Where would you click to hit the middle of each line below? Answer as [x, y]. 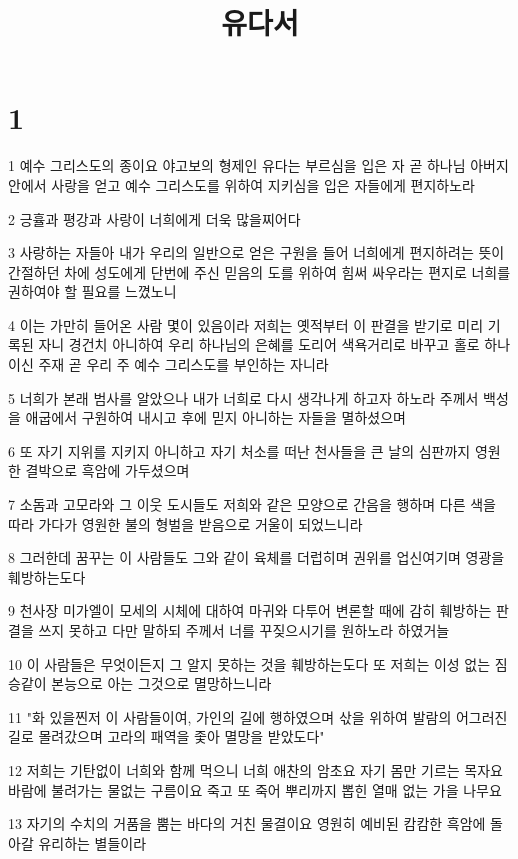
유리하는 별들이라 [92, 842]
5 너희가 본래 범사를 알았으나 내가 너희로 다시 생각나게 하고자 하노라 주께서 [243, 397]
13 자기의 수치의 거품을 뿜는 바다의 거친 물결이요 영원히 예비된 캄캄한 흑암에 [247, 823]
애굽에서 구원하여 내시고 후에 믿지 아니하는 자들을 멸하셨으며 [215, 417]
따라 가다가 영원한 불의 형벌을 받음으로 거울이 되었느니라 [185, 523]
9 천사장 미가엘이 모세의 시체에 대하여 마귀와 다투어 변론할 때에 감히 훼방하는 [250, 610]
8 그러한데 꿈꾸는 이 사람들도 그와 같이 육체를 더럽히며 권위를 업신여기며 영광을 [256, 557]
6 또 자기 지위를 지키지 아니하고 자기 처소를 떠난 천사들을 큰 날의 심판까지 [239, 450]
